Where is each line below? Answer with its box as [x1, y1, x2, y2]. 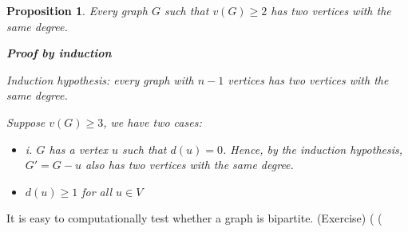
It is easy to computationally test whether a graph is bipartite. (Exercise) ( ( [6, 210, 382, 226]
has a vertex [49, 140, 109, 157]
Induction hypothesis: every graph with [6, 71, 194, 88]
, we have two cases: [103, 113, 202, 130]
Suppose [6, 113, 46, 130]
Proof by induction [6, 45, 112, 61]
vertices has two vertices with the [228, 71, 389, 88]
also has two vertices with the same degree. [85, 156, 294, 173]
